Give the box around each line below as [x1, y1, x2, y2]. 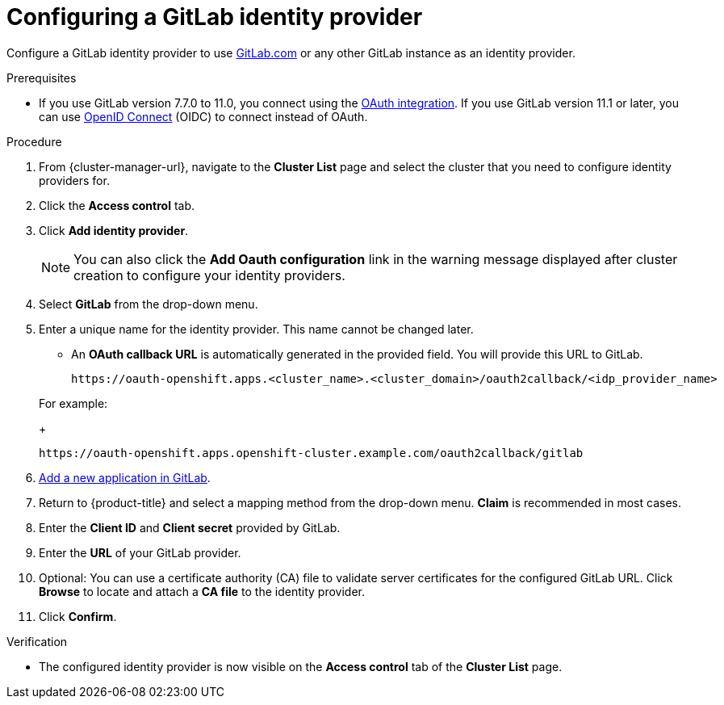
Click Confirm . [39, 609, 117, 623]
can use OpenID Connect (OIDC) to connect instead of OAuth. [39, 109, 368, 124]
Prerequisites [6, 70, 77, 85]
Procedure [6, 134, 62, 149]
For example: [39, 396, 108, 410]
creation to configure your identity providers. [73, 266, 345, 283]
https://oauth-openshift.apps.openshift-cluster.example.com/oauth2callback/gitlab [39, 446, 584, 460]
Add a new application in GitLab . [39, 470, 211, 485]
